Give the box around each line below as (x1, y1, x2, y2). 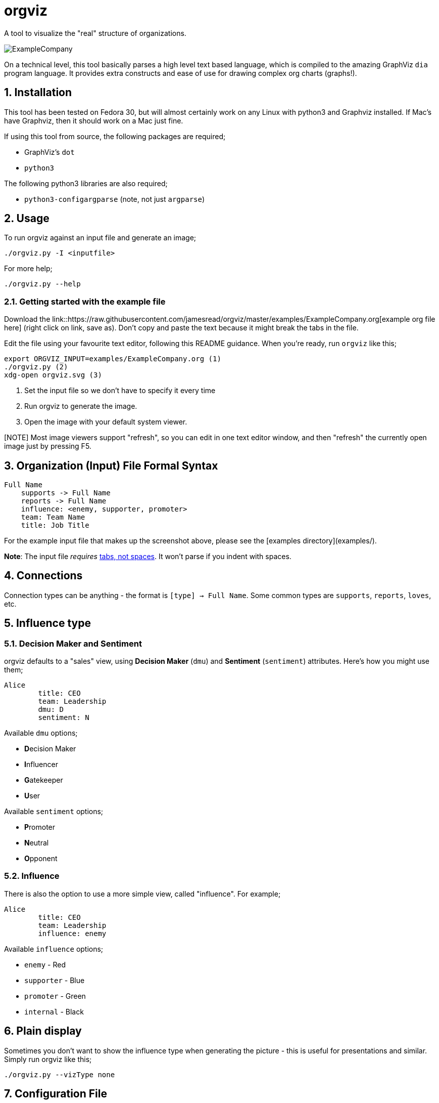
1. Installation (4, 86, 72, 99)
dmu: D (38, 705, 64, 714)
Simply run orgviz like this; (4, 1054, 92, 1064)
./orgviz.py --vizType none (4, 1070, 115, 1079)
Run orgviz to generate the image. (24, 402, 137, 411)
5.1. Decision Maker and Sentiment (4, 638, 142, 649)
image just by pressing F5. (4, 442, 91, 451)
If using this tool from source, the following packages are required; (4, 132, 226, 141)
